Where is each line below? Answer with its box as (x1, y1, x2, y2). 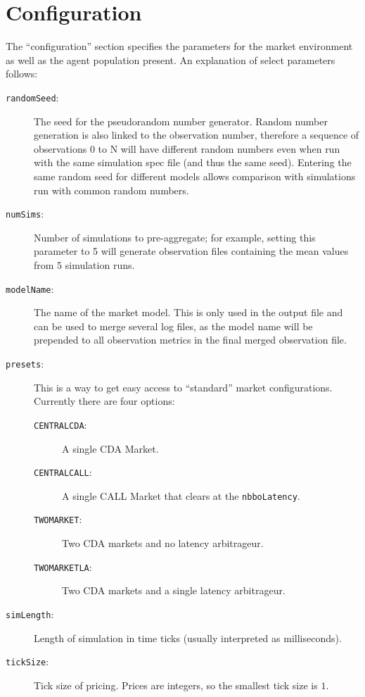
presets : (6, 356, 44, 370)
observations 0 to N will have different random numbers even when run (34, 141, 340, 156)
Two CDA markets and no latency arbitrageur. (62, 536, 264, 551)
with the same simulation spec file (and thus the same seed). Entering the (34, 155, 352, 170)
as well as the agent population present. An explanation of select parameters (6, 52, 335, 67)
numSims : (6, 206, 44, 221)
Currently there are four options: (34, 394, 175, 408)
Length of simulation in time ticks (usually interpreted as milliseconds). (34, 630, 342, 645)
